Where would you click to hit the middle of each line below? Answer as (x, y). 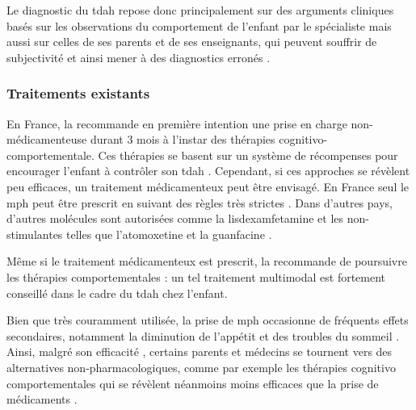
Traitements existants (78, 93)
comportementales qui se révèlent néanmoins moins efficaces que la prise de (193, 383)
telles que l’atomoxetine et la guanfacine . (169, 234)
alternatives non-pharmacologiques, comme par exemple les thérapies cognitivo (201, 367)
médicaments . (42, 399)
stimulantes (35, 234)
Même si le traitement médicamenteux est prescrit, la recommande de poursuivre (207, 261)
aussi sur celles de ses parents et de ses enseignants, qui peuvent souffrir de (192, 42)
